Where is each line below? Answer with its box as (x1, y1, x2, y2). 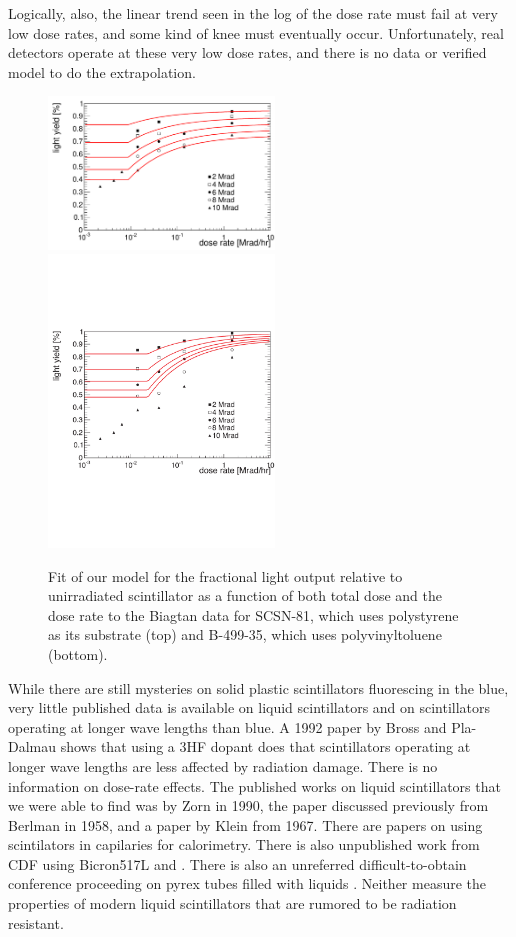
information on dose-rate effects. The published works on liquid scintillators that (8, 775, 501, 796)
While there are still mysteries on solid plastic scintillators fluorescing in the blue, (8, 677, 509, 698)
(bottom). (48, 643, 108, 664)
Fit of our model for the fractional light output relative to (48, 565, 403, 586)
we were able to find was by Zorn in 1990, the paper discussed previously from (8, 795, 489, 816)
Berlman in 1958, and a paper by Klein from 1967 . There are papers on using (8, 814, 483, 835)
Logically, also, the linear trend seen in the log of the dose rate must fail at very (8, 3, 498, 23)
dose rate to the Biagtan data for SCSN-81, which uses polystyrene (48, 604, 459, 625)
